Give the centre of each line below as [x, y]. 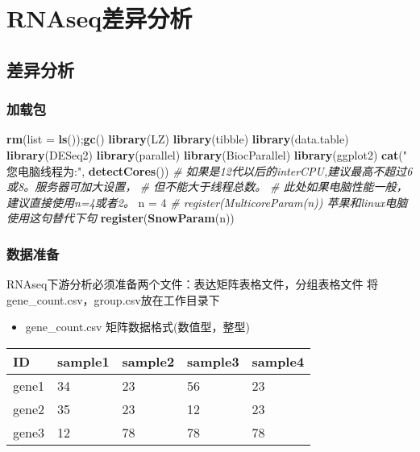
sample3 [213, 361]
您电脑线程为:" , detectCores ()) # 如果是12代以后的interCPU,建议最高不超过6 [210, 170]
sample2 [148, 361]
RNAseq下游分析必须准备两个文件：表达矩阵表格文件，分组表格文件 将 [193, 284]
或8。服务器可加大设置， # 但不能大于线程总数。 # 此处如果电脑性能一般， [207, 187]
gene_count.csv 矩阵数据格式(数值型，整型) [137, 327]
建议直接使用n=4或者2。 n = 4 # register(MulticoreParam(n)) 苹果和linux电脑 [207, 202]
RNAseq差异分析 [100, 18]
